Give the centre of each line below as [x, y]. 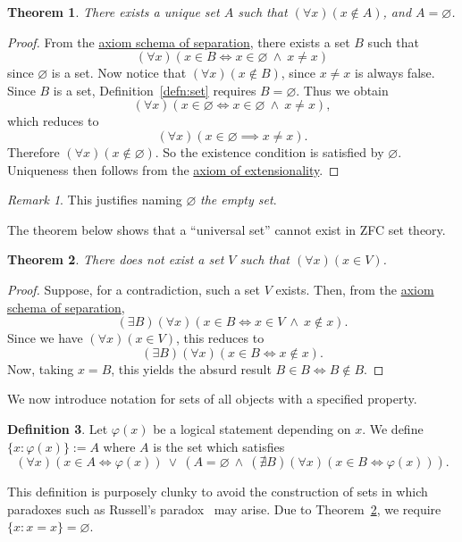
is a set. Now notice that [119, 73]
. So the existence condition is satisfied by [269, 151]
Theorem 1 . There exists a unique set [113, 12]
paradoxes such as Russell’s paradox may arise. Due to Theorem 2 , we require [224, 509]
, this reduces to [220, 338]
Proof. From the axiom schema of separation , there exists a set [179, 42]
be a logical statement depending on [252, 428]
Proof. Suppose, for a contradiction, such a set [134, 289]
